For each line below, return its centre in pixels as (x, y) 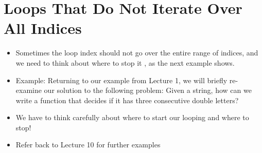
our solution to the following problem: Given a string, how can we (148, 90)
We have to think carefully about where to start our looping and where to (132, 117)
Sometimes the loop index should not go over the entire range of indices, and (137, 53)
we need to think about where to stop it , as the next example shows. (125, 62)
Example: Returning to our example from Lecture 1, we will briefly (121, 80)
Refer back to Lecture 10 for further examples (88, 145)
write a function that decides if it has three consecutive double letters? (127, 100)
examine (29, 90)
